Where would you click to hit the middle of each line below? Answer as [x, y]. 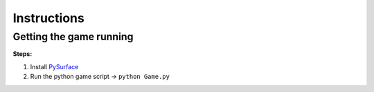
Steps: [23, 54]
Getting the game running [73, 37]
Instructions [48, 18]
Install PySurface [54, 66]
